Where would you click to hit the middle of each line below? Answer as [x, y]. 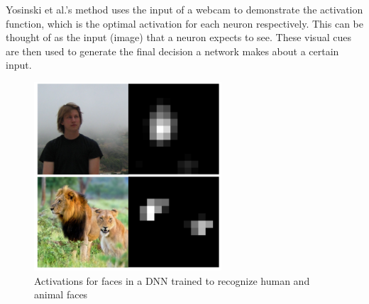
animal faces [61, 294]
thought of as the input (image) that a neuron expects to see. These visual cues [178, 37]
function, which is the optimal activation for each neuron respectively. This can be [184, 23]
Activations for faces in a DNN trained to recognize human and [172, 280]
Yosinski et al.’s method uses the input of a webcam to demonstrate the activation [184, 9]
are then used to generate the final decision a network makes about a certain [172, 51]
